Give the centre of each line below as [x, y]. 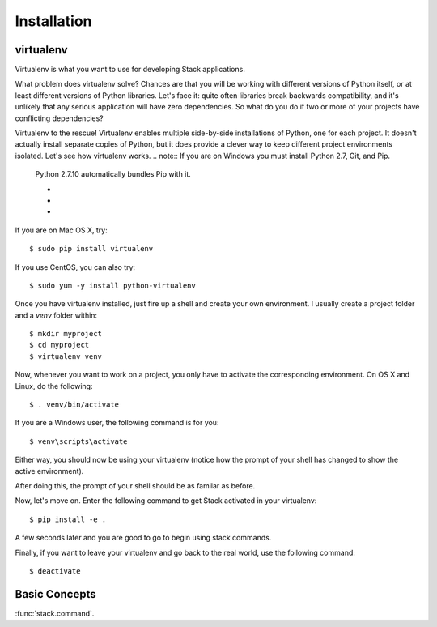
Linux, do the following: [54, 386]
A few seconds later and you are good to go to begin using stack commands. [143, 538]
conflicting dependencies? [59, 118]
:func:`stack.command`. [55, 613]
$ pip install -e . [68, 519]
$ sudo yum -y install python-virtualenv [112, 285]
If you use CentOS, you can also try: [75, 267]
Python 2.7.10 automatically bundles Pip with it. [113, 174]
